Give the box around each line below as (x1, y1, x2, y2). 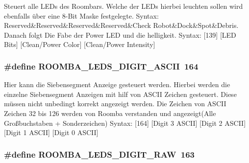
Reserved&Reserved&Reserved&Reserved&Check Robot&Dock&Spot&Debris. (4, 20, 239, 30)
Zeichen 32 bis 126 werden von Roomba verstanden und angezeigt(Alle (4, 108, 216, 118)
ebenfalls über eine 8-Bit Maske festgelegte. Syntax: (4, 10, 159, 21)
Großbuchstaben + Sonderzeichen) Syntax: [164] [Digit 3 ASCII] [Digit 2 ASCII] (4, 117, 246, 128)
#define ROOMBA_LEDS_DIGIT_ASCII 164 (4, 60, 199, 72)
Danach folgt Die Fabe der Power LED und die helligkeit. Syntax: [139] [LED (4, 29, 236, 40)
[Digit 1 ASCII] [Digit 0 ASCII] (4, 127, 99, 138)
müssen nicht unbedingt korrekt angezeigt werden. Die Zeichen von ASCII (4, 98, 226, 109)
